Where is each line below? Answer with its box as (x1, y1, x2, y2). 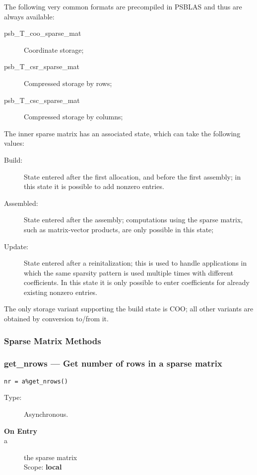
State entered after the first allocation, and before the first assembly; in (24, 171, 241, 182)
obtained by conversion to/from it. (4, 313, 109, 324)
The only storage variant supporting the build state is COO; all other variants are (4, 303, 254, 314)
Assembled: (4, 197, 38, 208)
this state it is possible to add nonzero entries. (24, 181, 164, 191)
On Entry (4, 425, 37, 436)
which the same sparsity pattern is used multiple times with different (24, 267, 234, 278)
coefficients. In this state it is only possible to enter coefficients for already (24, 277, 250, 287)
